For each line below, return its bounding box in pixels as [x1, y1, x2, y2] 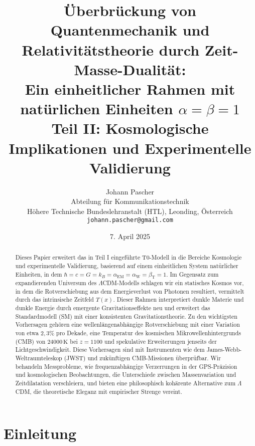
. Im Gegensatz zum [166, 270, 219, 278]
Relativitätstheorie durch [22, 39, 200, 60]
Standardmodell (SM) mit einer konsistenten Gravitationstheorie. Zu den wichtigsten [15, 312, 237, 320]
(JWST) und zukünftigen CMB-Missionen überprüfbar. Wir [64, 354, 221, 362]
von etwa [15, 329, 39, 337]
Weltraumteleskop [15, 354, 62, 362]
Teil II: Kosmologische [51, 118, 209, 138]
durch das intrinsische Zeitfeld [15, 295, 94, 304]
